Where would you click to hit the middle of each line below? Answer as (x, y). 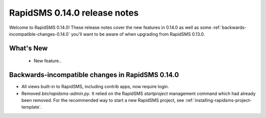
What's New (28, 48)
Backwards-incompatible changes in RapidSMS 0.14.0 (94, 75)
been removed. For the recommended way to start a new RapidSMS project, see (103, 100)
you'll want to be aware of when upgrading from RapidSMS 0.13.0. (138, 34)
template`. (32, 107)
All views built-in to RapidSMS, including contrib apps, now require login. (95, 87)
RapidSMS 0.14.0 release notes (74, 13)
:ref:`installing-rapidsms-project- (218, 100)
